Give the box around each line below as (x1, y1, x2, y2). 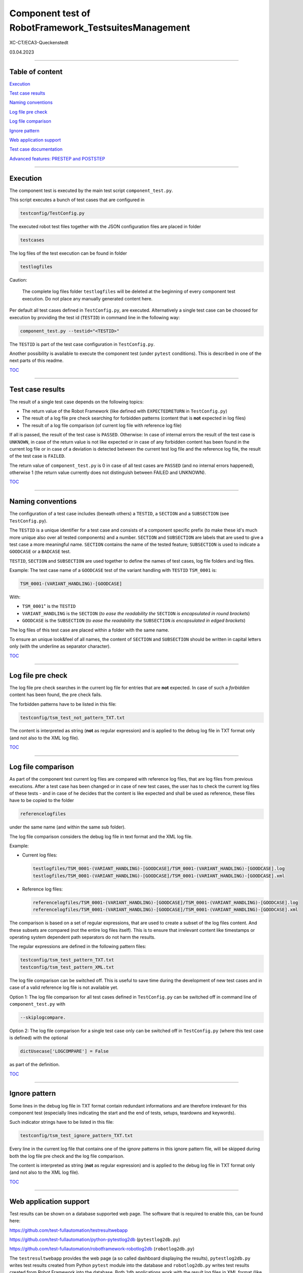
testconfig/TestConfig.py (20, 210, 85, 216)
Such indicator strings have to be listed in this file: (9, 1119, 114, 1125)
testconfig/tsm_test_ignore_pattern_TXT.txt (20, 1133, 133, 1139)
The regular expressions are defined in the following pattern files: (9, 944, 146, 950)
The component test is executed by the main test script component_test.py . (9, 187, 173, 193)
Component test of (9, 8, 91, 19)
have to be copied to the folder (9, 797, 74, 804)
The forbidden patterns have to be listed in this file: (9, 701, 117, 707)
